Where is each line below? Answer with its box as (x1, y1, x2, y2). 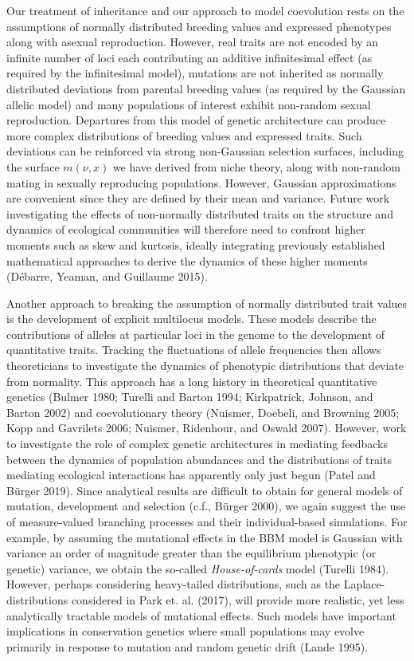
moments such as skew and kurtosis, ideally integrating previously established (6, 236, 385, 253)
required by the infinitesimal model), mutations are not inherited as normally (6, 65, 384, 81)
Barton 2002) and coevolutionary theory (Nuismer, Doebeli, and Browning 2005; (6, 403, 400, 420)
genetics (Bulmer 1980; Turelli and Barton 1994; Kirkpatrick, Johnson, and (6, 388, 373, 405)
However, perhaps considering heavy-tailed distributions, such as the (6, 576, 341, 592)
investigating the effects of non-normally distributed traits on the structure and (6, 205, 393, 222)
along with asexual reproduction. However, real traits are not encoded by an (6, 33, 379, 50)
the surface (6, 158, 60, 175)
